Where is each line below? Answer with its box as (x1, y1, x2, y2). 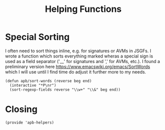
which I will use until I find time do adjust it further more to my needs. (5, 68, 146, 75)
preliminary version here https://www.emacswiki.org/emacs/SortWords (5, 64, 150, 69)
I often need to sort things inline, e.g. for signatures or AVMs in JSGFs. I (5, 48, 151, 54)
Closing (5, 104, 38, 115)
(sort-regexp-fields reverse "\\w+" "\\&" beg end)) (9, 87, 121, 92)
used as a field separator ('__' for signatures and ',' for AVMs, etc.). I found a (5, 58, 160, 64)
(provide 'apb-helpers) (5, 120, 55, 125)
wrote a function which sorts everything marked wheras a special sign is (5, 53, 154, 59)
